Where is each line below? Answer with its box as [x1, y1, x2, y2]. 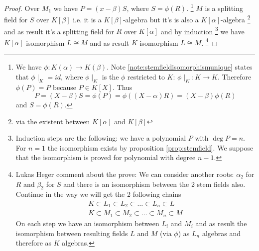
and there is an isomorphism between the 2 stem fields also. [63, 178, 246, 189]
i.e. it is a [73, 14, 102, 24]
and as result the [195, 218, 247, 228]
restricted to [128, 71, 165, 82]
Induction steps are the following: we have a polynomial [15, 133, 186, 143]
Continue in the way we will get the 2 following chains [15, 189, 181, 199]
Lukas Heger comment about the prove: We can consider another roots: [15, 168, 234, 179]
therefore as [15, 238, 52, 248]
